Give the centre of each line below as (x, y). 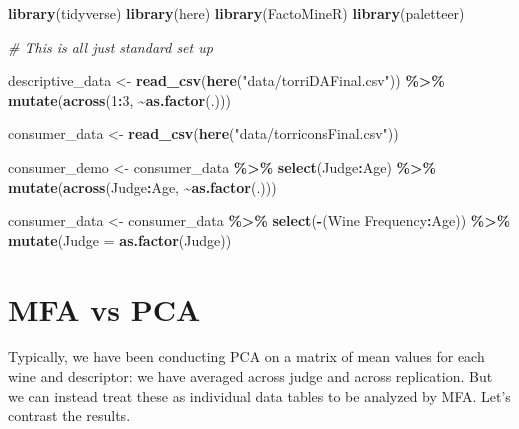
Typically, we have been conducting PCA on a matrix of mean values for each (246, 356)
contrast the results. (69, 415)
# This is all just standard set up (110, 46)
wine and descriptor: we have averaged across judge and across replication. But (250, 376)
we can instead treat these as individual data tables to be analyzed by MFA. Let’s (259, 395)
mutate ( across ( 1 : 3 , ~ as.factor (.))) (119, 99)
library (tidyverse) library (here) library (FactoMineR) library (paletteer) (236, 13)
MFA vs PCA (104, 308)
